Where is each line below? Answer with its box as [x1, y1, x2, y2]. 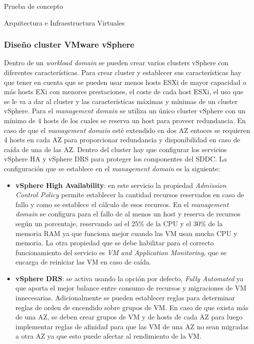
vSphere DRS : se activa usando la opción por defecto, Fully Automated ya [15, 273, 244, 283]
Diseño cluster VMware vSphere [4, 38, 135, 51]
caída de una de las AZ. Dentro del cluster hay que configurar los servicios [4, 144, 227, 154]
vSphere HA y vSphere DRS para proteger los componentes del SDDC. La [4, 154, 227, 164]
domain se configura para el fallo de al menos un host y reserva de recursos [15, 209, 240, 219]
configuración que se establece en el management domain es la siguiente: [4, 163, 220, 173]
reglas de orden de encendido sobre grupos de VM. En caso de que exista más [15, 302, 249, 312]
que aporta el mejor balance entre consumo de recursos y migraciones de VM [15, 283, 247, 293]
